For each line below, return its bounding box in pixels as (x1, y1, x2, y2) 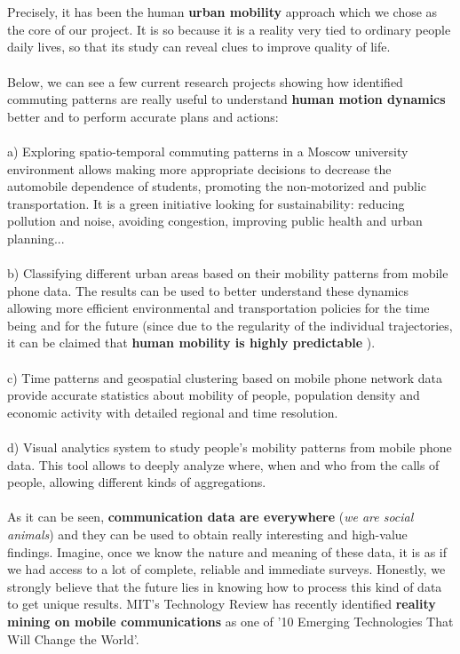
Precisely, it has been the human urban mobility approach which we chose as (7, 3, 438, 21)
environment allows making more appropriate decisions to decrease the (7, 159, 392, 178)
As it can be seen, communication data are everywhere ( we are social (7, 507, 414, 526)
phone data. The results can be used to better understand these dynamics (7, 281, 409, 299)
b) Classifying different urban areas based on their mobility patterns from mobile (7, 264, 448, 283)
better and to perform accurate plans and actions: (7, 107, 279, 125)
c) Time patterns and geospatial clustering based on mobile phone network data (7, 368, 443, 387)
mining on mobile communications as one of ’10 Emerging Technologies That (7, 611, 454, 630)
